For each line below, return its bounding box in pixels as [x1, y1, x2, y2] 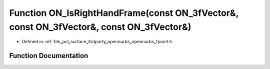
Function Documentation [9, 52, 88, 60]
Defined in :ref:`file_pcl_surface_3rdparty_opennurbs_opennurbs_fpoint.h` [21, 39, 173, 45]
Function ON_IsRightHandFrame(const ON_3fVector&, [9, 7, 239, 18]
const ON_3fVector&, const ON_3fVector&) [9, 21, 191, 32]
